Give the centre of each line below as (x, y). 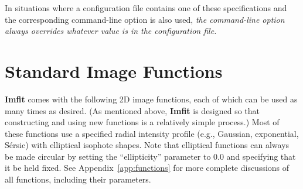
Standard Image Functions (114, 71)
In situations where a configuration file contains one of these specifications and (146, 8)
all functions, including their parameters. (78, 179)
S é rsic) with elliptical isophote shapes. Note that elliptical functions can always (147, 145)
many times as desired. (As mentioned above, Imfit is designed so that (132, 110)
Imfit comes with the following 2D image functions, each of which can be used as (151, 99)
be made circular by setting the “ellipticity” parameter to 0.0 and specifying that (150, 156)
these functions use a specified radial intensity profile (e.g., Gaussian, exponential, (152, 133)
